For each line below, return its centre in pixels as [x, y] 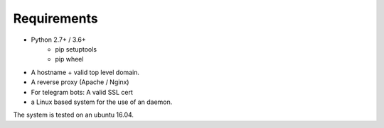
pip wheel [69, 59]
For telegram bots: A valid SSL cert [82, 92]
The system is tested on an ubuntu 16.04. [74, 115]
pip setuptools [76, 49]
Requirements [56, 18]
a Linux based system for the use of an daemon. [102, 102]
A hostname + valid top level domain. [85, 72]
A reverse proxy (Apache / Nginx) [80, 82]
